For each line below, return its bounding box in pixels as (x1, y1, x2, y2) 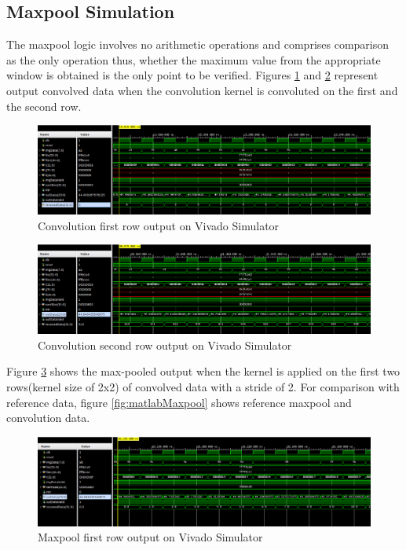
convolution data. (6, 409, 90, 426)
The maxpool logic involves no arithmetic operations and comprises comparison (6, 36, 390, 53)
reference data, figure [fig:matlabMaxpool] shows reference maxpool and (6, 394, 352, 410)
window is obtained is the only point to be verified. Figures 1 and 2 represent (6, 67, 379, 83)
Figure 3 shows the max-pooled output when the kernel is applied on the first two (6, 363, 401, 379)
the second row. (6, 97, 82, 114)
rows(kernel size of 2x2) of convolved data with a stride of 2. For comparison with (6, 379, 400, 395)
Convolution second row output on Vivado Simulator (38, 336, 292, 353)
